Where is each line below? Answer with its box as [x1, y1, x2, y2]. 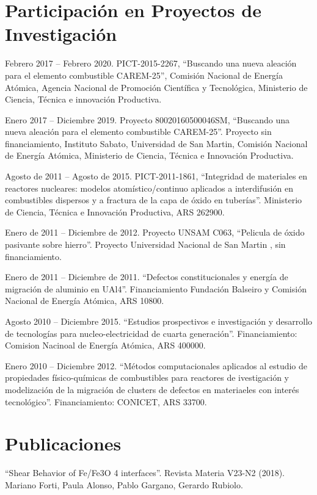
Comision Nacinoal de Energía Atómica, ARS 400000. [5, 339, 206, 352]
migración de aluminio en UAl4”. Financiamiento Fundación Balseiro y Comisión [5, 282, 307, 295]
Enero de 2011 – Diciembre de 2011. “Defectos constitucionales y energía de [5, 270, 288, 283]
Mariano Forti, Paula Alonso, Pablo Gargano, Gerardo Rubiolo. [5, 478, 243, 491]
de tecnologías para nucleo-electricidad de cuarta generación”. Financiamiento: [5, 327, 297, 339]
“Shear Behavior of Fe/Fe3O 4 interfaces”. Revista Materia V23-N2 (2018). [5, 466, 285, 479]
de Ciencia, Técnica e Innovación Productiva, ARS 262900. [5, 205, 225, 218]
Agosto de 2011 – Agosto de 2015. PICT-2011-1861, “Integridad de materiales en [5, 170, 308, 182]
